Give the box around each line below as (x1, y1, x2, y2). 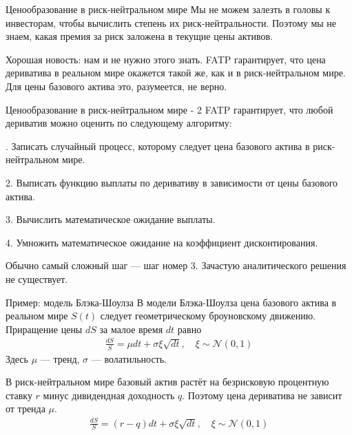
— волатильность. (91, 351, 167, 365)
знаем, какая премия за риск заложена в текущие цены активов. (6, 29, 273, 43)
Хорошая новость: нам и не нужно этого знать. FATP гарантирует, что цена (6, 52, 326, 66)
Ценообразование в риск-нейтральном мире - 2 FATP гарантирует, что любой (6, 102, 333, 116)
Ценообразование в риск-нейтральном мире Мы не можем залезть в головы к (6, 2, 331, 16)
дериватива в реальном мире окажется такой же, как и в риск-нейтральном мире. (6, 65, 346, 80)
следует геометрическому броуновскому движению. (100, 308, 315, 323)
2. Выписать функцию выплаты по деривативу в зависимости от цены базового (6, 175, 338, 189)
